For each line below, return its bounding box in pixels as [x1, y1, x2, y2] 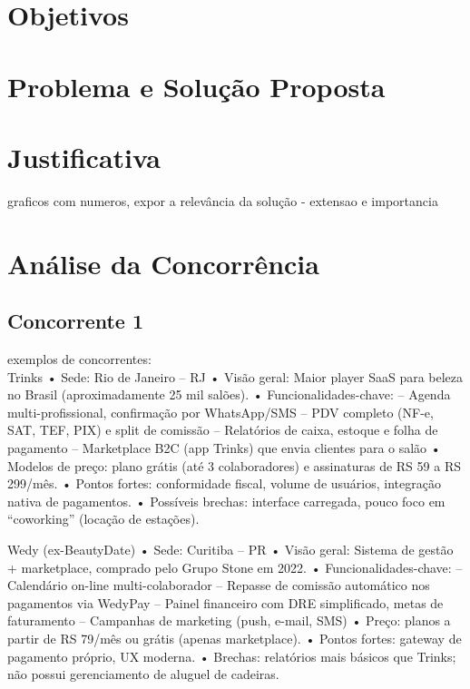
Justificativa [7, 138, 161, 175]
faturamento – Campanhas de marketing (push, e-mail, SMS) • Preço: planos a [7, 611, 451, 630]
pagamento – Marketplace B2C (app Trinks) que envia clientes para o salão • [7, 438, 441, 458]
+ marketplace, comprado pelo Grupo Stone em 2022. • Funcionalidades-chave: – [7, 557, 463, 576]
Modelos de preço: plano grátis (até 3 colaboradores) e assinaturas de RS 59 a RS [7, 456, 461, 475]
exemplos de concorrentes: [7, 349, 152, 369]
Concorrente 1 [7, 307, 144, 335]
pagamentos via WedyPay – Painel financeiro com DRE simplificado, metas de [7, 593, 444, 612]
